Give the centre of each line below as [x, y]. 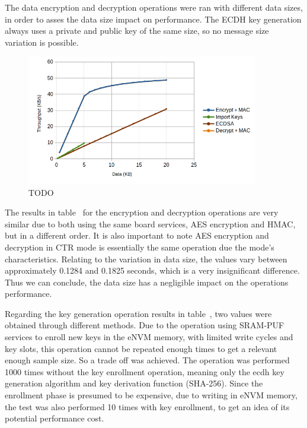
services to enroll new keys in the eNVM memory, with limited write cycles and [149, 337]
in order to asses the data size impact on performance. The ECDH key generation [153, 19]
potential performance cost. [55, 418]
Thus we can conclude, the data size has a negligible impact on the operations [147, 282]
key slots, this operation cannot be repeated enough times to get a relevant [141, 348]
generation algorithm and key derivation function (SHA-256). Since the [134, 383]
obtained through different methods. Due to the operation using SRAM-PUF [145, 325]
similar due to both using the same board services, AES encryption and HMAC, [150, 223]
